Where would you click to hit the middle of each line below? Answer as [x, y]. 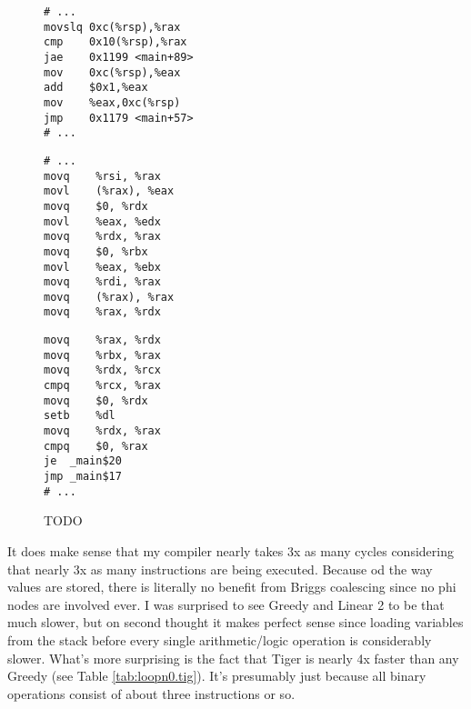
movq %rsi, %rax [102, 176]
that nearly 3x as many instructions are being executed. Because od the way [220, 569]
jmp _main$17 [83, 477]
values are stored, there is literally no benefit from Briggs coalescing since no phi [232, 587]
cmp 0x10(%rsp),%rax [115, 42]
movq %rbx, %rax [102, 355]
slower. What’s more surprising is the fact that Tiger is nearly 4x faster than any [233, 658]
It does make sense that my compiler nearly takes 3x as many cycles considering [230, 550]
